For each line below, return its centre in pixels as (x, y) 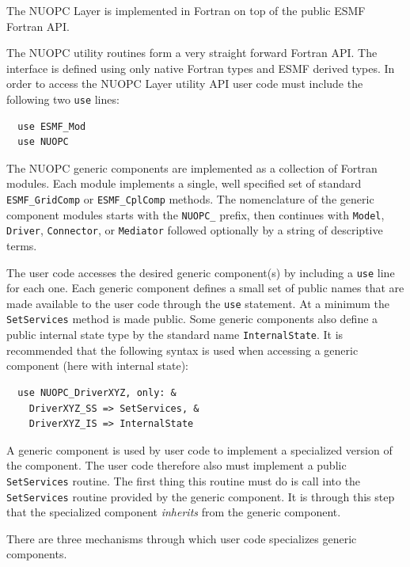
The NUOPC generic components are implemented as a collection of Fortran (192, 167)
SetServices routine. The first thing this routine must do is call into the (184, 480)
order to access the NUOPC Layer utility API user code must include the (185, 84)
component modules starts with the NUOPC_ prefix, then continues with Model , (196, 214)
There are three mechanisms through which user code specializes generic (182, 538)
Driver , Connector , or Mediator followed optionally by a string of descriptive (195, 230)
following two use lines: (63, 99)
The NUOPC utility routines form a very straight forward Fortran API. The (192, 53)
